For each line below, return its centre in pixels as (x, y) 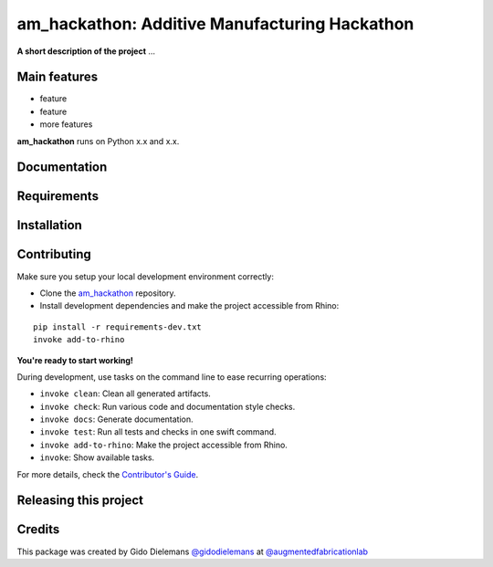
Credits (38, 530)
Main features (58, 77)
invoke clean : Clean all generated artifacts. (126, 394)
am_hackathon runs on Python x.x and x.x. (98, 141)
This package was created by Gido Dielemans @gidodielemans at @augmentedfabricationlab (193, 551)
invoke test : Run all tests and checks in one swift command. (158, 432)
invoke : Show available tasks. (97, 457)
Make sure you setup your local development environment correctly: (145, 276)
